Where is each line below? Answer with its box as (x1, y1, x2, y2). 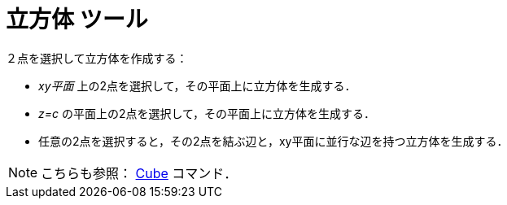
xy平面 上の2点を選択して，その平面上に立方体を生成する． (38, 78, 356, 93)
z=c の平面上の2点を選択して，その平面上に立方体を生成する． (38, 106, 376, 120)
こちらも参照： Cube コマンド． (41, 164, 238, 181)
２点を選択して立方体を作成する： (6, 50, 188, 65)
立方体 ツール (6, 6, 148, 33)
